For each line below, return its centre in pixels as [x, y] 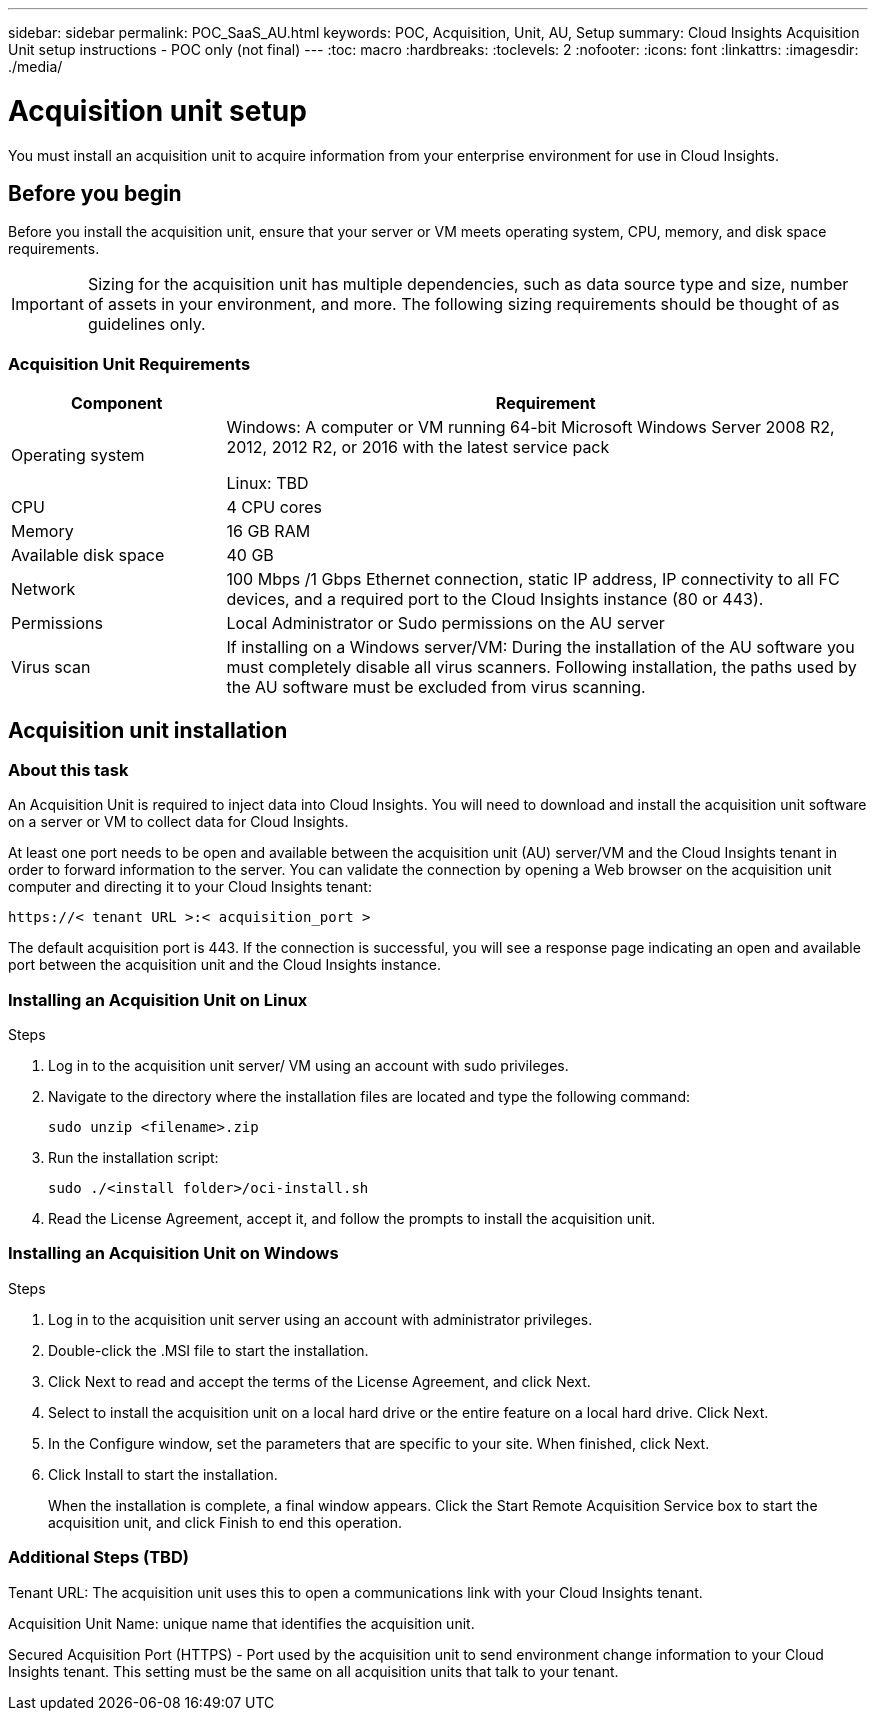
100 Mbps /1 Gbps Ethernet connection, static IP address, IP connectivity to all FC [533, 579]
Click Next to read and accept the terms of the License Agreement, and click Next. [319, 1381]
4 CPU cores [274, 507]
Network [43, 589]
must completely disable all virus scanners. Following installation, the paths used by [541, 667]
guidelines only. [146, 324]
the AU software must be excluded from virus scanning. [436, 687]
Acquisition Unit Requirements [129, 363]
